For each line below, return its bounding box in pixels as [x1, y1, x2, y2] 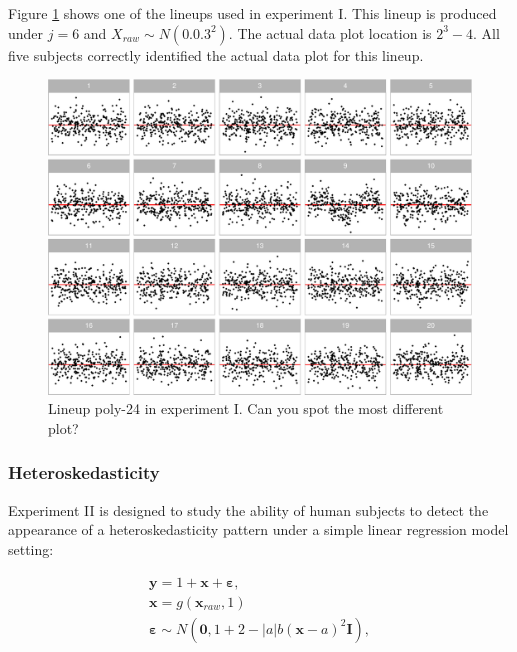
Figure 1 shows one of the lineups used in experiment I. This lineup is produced [8, 3, 497, 23]
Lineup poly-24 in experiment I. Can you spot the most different [48, 398, 444, 419]
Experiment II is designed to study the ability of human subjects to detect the [8, 499, 489, 520]
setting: [8, 538, 54, 559]
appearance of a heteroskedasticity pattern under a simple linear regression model [8, 519, 509, 540]
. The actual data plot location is [228, 22, 432, 43]
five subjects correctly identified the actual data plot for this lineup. [8, 44, 424, 65]
